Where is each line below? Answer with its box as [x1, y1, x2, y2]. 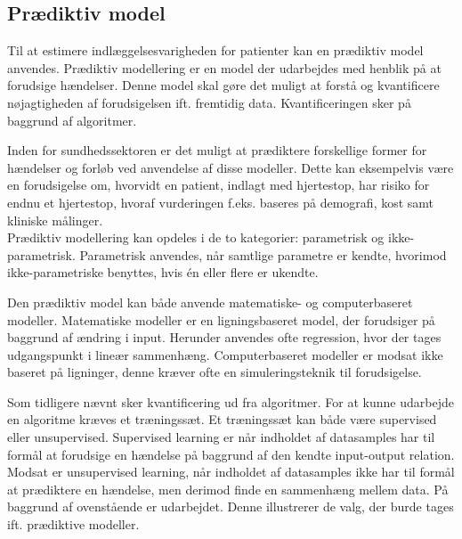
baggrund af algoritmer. [7, 110, 137, 129]
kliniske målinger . [7, 210, 103, 229]
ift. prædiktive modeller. [7, 515, 140, 534]
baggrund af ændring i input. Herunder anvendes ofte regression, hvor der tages [7, 328, 442, 347]
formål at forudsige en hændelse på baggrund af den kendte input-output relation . [7, 445, 455, 463]
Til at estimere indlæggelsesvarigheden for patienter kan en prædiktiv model [7, 41, 424, 60]
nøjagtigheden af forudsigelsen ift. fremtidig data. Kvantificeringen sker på [7, 93, 411, 111]
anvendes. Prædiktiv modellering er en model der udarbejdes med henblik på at [7, 58, 442, 77]
